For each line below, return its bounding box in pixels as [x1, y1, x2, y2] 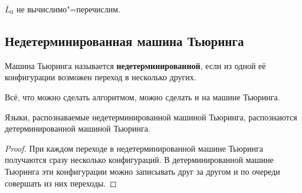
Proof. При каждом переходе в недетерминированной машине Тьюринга [5, 142, 263, 154]
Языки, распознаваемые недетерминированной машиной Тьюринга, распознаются [5, 110, 297, 123]
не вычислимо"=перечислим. [16, 3, 121, 15]
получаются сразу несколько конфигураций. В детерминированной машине [5, 153, 274, 166]
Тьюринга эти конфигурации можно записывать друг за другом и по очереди [5, 165, 280, 177]
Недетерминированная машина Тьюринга [5, 31, 244, 50]
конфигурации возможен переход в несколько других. [5, 71, 196, 83]
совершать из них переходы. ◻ [5, 176, 117, 189]
